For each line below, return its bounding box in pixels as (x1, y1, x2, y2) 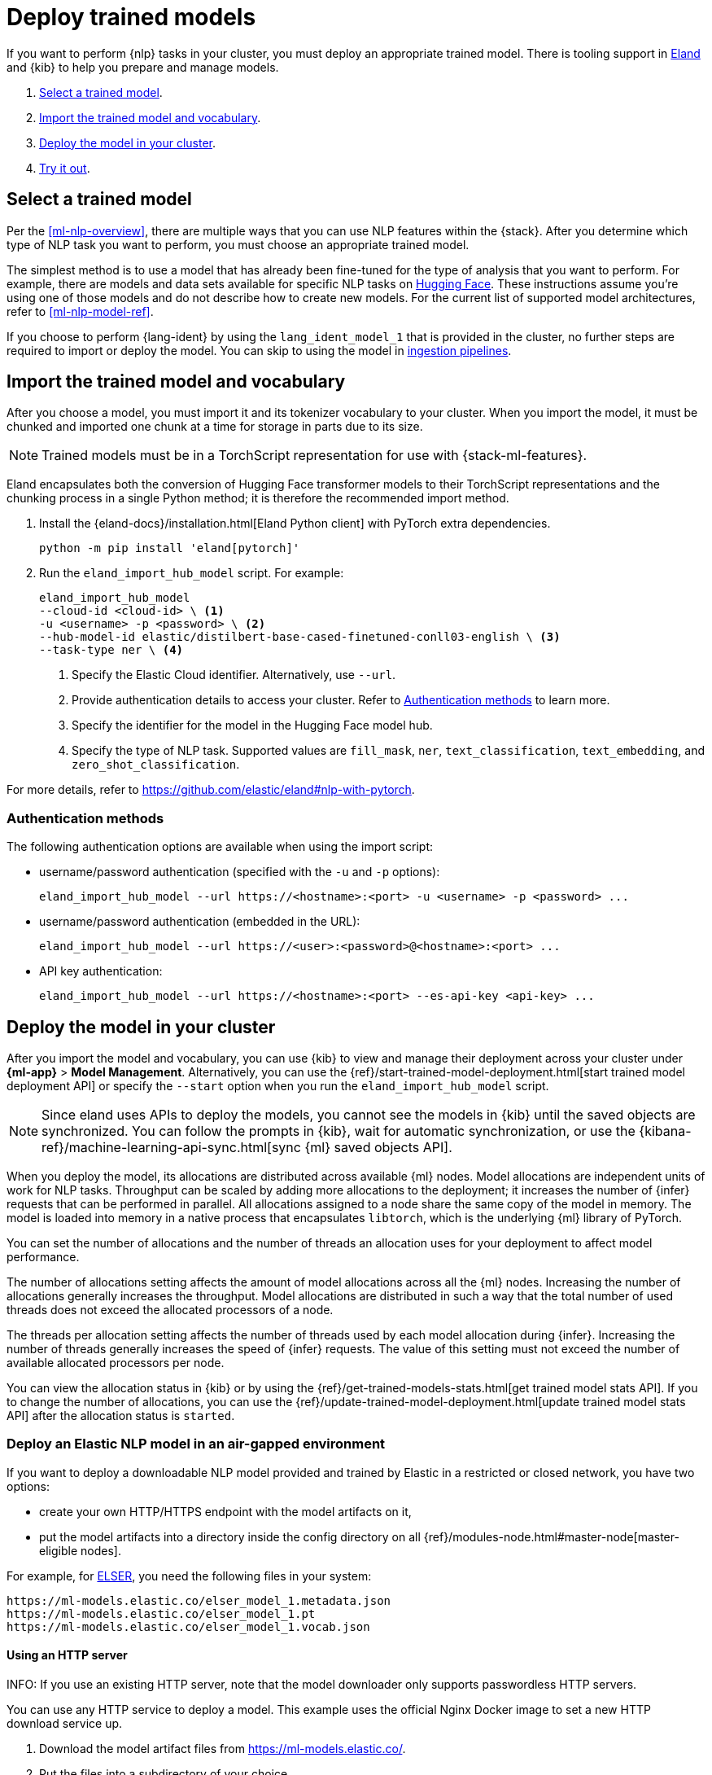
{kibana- (639, 1123, 692, 1140)
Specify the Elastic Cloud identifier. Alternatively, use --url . (72, 668, 396, 682)
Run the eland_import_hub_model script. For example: (39, 566, 344, 581)
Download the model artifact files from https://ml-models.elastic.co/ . (39, 1742, 406, 1755)
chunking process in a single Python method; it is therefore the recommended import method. (7, 491, 509, 506)
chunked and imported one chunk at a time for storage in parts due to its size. (7, 419, 423, 434)
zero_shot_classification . (72, 757, 240, 772)
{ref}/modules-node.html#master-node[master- (423, 1529, 679, 1544)
